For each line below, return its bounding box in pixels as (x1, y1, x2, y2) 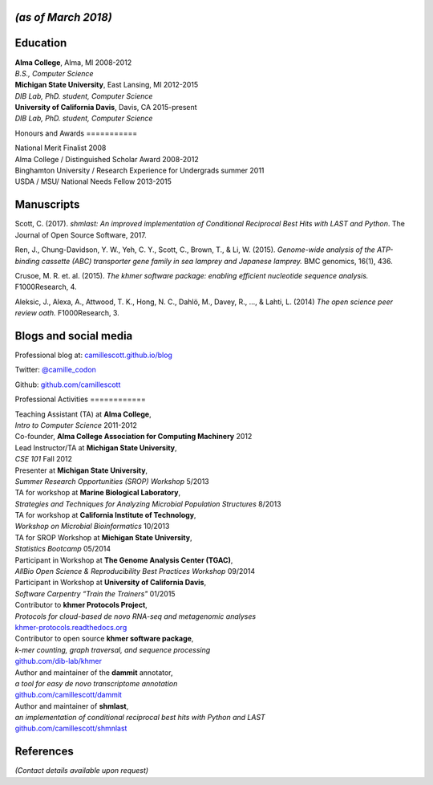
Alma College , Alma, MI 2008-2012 (14, 57, 132, 67)
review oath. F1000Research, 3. (14, 308, 119, 318)
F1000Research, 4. (14, 282, 77, 292)
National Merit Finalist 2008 (14, 143, 107, 153)
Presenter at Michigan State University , (14, 466, 148, 475)
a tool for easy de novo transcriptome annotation (14, 678, 178, 688)
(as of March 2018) (14, 10, 112, 24)
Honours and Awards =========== (14, 128, 138, 138)
